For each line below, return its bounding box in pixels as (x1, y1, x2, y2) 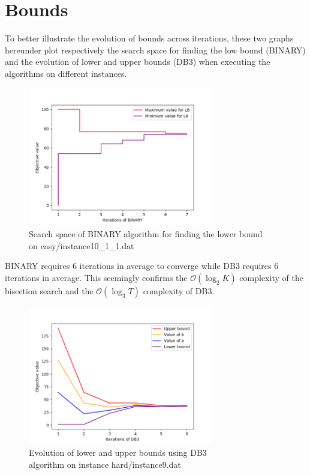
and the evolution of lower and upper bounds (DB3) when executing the (5, 55, 270, 68)
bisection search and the (5, 284, 94, 297)
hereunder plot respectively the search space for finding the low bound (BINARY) (5, 43, 306, 56)
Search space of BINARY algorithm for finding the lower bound (29, 228, 263, 240)
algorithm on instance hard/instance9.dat (29, 458, 181, 470)
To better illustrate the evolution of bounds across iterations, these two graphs (5, 32, 294, 44)
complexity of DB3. (143, 284, 215, 297)
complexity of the (239, 271, 303, 283)
